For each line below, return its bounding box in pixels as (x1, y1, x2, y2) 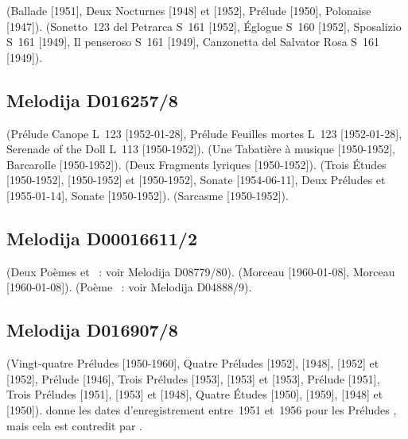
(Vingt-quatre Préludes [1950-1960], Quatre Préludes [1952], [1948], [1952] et (6, 355, 379, 372)
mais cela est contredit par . (6, 417, 142, 433)
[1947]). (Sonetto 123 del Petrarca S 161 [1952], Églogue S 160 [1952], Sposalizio (6, 17, 402, 34)
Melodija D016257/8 (6, 87, 178, 112)
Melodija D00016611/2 (6, 225, 197, 250)
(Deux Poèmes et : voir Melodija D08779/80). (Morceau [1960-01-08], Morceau (6, 263, 395, 279)
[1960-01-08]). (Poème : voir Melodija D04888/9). (6, 279, 252, 295)
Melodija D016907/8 (6, 318, 178, 342)
